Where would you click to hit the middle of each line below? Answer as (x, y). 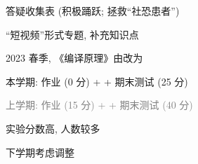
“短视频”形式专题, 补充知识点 (72, 34)
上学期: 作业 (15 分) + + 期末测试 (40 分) (99, 105)
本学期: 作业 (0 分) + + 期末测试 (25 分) (97, 81)
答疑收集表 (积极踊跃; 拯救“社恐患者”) (93, 11)
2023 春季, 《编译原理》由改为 (74, 58)
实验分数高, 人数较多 (53, 128)
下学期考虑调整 (40, 152)
